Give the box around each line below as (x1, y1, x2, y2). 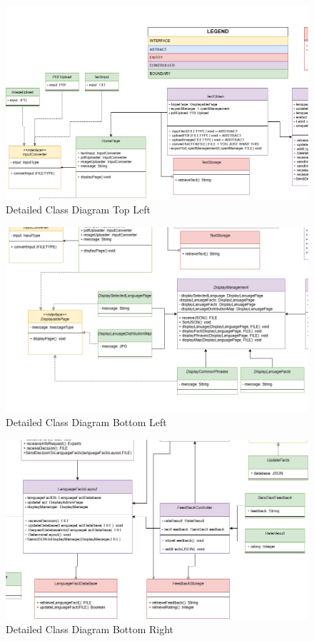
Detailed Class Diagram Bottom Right (6, 621, 174, 636)
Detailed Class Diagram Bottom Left (6, 415, 167, 430)
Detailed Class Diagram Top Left (6, 202, 151, 217)
